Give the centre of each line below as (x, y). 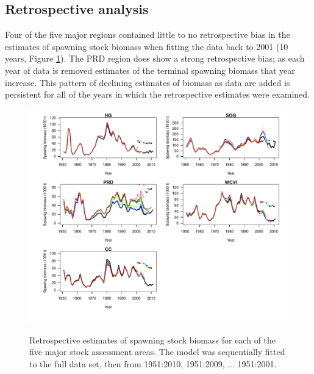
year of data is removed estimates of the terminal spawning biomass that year (150, 70)
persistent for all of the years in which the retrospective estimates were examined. (157, 94)
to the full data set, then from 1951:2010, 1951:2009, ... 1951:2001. (153, 363)
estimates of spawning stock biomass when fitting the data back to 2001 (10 (147, 46)
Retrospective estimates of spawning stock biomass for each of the (153, 340)
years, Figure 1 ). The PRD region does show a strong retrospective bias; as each (155, 58)
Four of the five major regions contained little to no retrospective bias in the (148, 34)
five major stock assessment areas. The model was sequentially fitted (157, 352)
